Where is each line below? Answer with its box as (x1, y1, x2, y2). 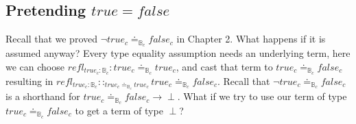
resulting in (5, 73, 54, 88)
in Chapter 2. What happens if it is (176, 32, 326, 46)
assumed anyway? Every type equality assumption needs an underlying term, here (5, 46, 351, 60)
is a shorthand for (5, 89, 80, 103)
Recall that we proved (5, 32, 97, 46)
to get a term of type (75, 103, 163, 117)
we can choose (5, 59, 64, 73)
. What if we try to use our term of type (177, 89, 347, 103)
